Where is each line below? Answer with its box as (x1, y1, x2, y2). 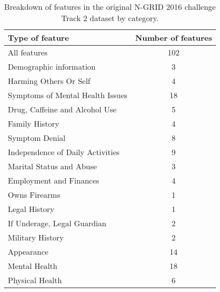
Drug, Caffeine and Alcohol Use (8, 104, 117, 115)
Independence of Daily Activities (8, 146, 120, 158)
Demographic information (8, 61, 96, 72)
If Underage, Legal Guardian (8, 217, 106, 229)
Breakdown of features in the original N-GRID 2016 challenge (4, 1, 216, 12)
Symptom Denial (8, 132, 66, 143)
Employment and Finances (8, 175, 99, 186)
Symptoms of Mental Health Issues (8, 89, 127, 101)
